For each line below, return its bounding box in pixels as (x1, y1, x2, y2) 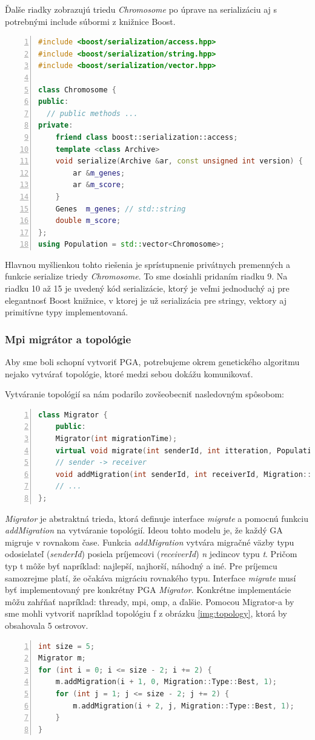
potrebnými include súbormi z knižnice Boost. (5, 15, 176, 27)
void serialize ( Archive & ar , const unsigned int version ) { (55, 157, 303, 166)
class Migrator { (38, 410, 108, 419)
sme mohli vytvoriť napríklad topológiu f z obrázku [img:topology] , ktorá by (5, 607, 287, 620)
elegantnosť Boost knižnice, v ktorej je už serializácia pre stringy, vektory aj (5, 293, 287, 306)
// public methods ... (47, 109, 138, 118)
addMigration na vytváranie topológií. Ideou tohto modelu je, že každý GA (5, 524, 283, 536)
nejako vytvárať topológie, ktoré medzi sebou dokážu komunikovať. (5, 367, 253, 380)
